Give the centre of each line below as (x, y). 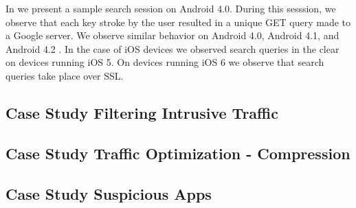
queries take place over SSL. (65, 75)
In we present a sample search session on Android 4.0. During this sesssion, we (171, 8)
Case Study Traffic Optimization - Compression (178, 153)
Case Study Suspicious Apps (109, 193)
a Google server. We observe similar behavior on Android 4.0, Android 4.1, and (173, 35)
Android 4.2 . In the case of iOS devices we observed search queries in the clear (173, 48)
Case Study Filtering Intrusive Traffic (142, 112)
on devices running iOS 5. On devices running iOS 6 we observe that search (165, 62)
